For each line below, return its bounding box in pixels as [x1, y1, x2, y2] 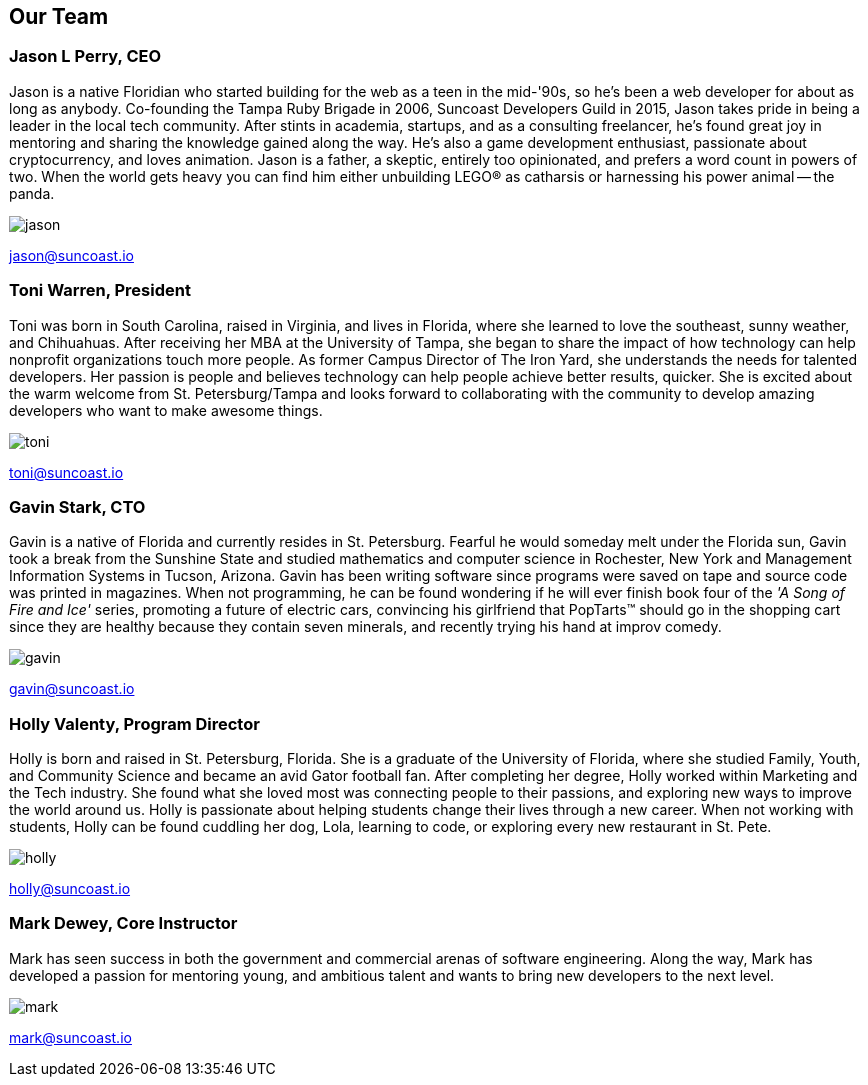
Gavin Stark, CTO [9, 496, 146, 517]
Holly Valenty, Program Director [9, 713, 260, 734]
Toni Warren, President [9, 280, 191, 301]
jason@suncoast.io [9, 246, 134, 264]
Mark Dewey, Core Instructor [9, 913, 238, 934]
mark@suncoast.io [9, 1028, 132, 1046]
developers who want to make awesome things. [9, 401, 323, 419]
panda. [9, 184, 55, 202]
